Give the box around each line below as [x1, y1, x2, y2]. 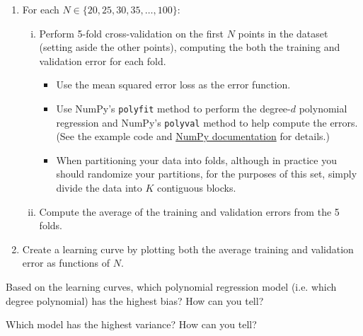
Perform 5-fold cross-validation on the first [39, 25, 224, 40]
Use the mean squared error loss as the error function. [56, 77, 291, 92]
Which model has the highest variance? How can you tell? [6, 317, 257, 332]
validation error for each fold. [39, 53, 166, 68]
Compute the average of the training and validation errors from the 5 [39, 204, 340, 219]
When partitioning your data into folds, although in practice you [56, 152, 337, 167]
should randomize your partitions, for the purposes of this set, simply [56, 166, 357, 181]
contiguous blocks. [156, 180, 236, 195]
